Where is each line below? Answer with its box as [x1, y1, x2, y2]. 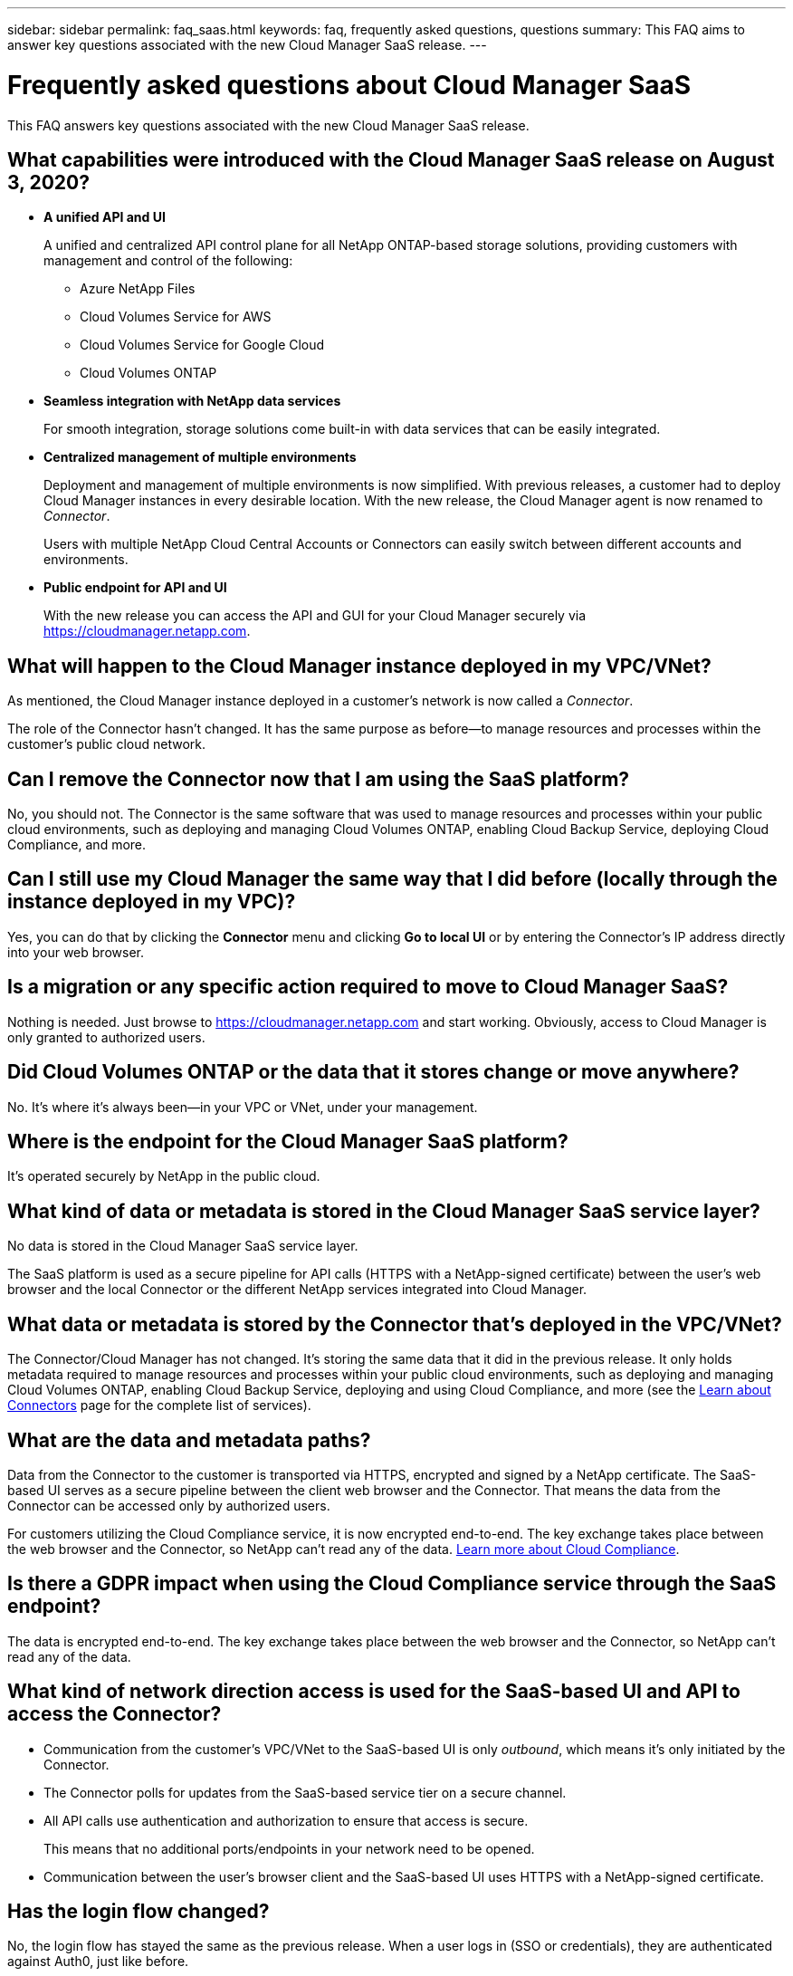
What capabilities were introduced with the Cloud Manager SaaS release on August [7, 148, 775, 171]
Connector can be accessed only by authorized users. [7, 1497, 330, 1513]
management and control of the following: [43, 253, 293, 269]
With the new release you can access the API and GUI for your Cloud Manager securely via [43, 608, 587, 624]
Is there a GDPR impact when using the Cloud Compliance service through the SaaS [7, 1572, 777, 1596]
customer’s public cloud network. [7, 736, 206, 753]
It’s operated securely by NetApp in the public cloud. [7, 1168, 320, 1185]
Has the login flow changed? [7, 1900, 270, 1923]
